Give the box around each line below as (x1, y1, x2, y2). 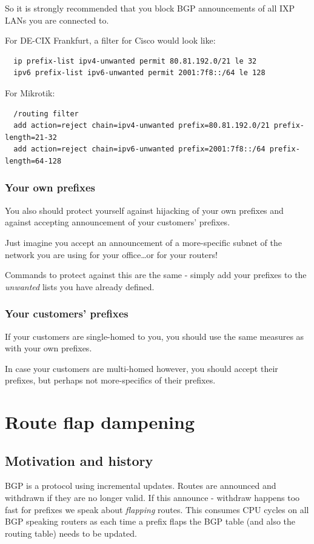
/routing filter (13, 109, 79, 118)
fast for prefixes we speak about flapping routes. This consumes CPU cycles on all (5, 503, 309, 516)
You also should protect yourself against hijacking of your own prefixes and (5, 204, 284, 216)
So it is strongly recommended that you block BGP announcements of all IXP (5, 2, 295, 14)
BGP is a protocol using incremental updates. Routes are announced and (5, 479, 276, 492)
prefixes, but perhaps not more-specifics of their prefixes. (5, 374, 216, 386)
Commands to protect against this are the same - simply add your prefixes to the (5, 268, 307, 281)
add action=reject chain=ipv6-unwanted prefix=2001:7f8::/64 (13, 145, 266, 154)
